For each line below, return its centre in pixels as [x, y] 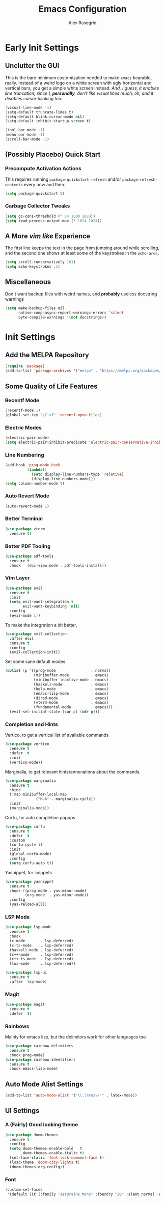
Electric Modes [23, 428]
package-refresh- [140, 180]
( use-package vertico [27, 744]
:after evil [22, 638]
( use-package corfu [25, 827]
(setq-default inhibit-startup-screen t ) [48, 121]
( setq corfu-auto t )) [32, 863]
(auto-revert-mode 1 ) [27, 506]
